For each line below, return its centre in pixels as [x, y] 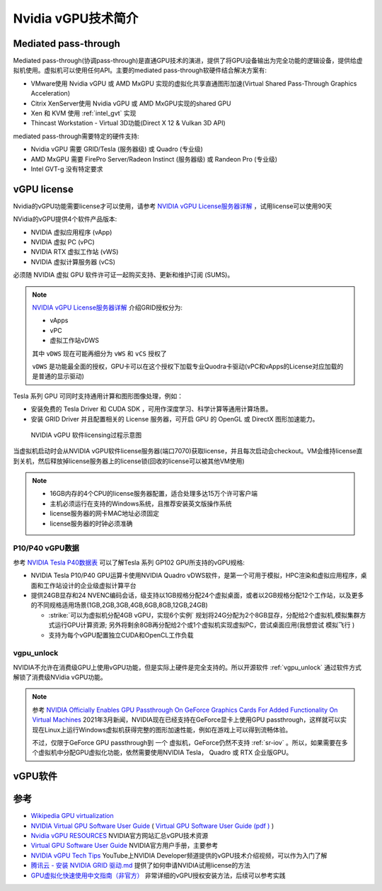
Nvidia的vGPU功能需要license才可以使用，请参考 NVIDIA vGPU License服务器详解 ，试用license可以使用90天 [173, 206]
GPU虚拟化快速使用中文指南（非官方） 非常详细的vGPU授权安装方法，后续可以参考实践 [158, 875]
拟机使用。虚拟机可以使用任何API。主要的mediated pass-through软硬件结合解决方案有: [140, 70]
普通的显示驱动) [61, 376]
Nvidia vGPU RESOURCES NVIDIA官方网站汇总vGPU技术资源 [120, 836]
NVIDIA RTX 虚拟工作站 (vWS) [75, 252]
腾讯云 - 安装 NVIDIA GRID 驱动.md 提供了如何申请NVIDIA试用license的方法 [141, 866]
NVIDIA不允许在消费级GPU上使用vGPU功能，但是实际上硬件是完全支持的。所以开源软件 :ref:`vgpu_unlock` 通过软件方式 [187, 667]
